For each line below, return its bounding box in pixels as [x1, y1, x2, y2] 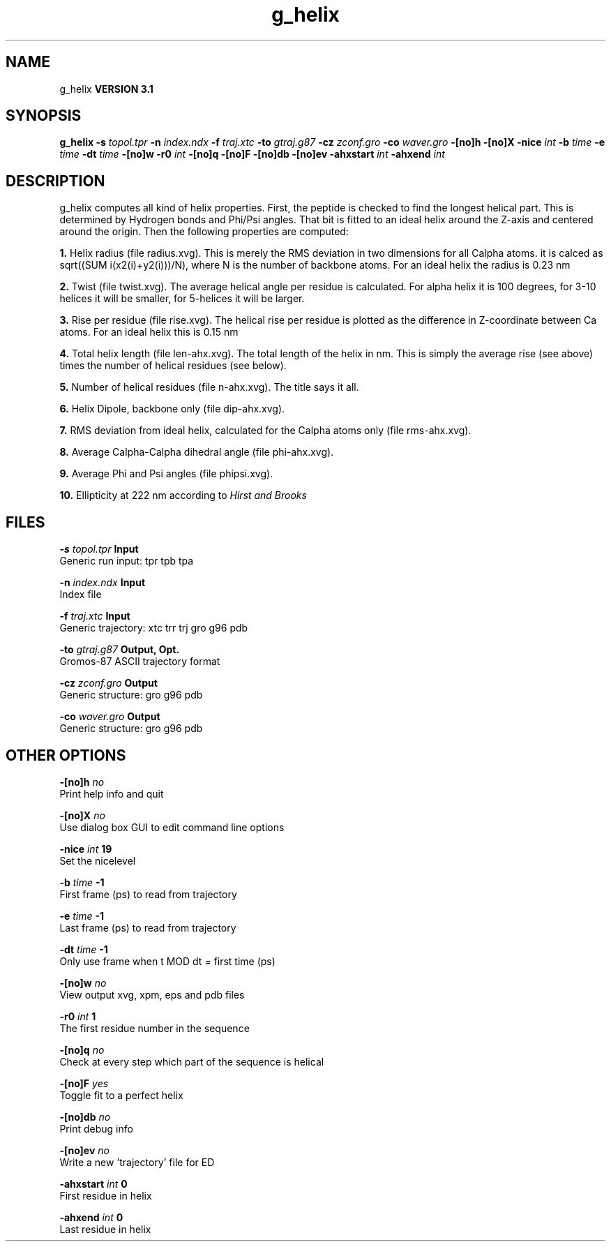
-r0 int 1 [59, 1010, 96, 1022]
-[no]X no [59, 809, 105, 821]
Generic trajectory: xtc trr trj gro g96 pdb [59, 622, 248, 634]
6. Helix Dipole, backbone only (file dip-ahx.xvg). [59, 403, 285, 415]
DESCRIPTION [6, 172, 105, 190]
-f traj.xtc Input [59, 610, 130, 622]
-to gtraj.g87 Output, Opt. [59, 643, 180, 656]
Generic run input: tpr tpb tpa [59, 555, 194, 567]
